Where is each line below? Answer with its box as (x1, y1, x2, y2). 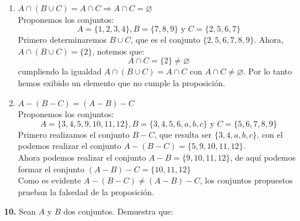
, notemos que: (92, 45, 145, 57)
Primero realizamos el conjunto (18, 128, 129, 140)
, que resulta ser (154, 128, 212, 140)
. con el (257, 128, 283, 140)
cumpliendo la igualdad (18, 65, 102, 77)
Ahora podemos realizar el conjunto (18, 151, 146, 163)
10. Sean (4, 205, 36, 217)
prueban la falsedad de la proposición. (18, 185, 154, 198)
